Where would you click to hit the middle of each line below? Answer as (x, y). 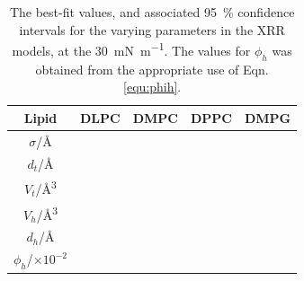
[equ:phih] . (152, 87)
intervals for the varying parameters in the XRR (152, 29)
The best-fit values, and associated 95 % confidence (152, 12)
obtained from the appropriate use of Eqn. (152, 69)
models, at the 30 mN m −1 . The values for (131, 49)
